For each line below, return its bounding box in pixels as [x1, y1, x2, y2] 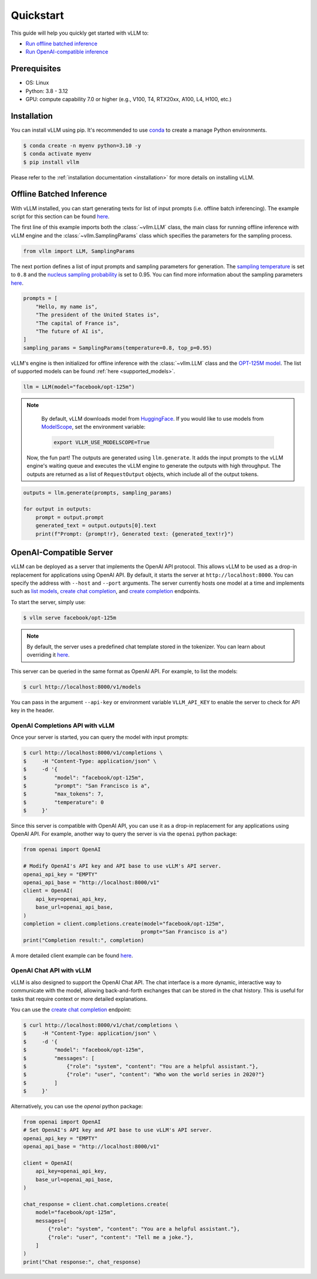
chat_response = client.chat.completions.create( [23, 1201, 169, 1207]
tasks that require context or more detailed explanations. [11, 995, 148, 1002]
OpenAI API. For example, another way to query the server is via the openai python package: [11, 830, 238, 838]
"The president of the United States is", [35, 312, 160, 318]
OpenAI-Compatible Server [11, 548, 113, 558]
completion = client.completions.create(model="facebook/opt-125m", [23, 920, 225, 927]
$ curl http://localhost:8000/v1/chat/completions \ [23, 1022, 178, 1028]
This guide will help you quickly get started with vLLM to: [11, 29, 149, 36]
